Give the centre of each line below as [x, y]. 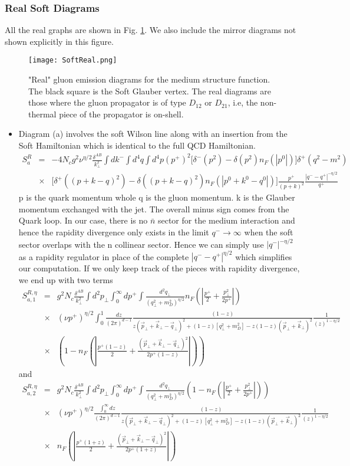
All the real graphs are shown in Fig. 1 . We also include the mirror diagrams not [151, 30]
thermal [42, 114]
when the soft [269, 232]
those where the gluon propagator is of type [107, 102]
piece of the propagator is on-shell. [121, 114]
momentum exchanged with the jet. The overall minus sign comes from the [154, 209]
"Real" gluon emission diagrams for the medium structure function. [149, 79]
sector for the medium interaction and [226, 220]
